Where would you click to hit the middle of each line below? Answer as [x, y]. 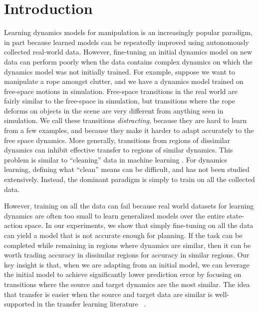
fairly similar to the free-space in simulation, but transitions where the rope [120, 101]
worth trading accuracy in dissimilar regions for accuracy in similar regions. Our [127, 255]
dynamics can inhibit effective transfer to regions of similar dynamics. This [119, 150]
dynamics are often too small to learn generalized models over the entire [115, 215]
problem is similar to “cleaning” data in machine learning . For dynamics [116, 159]
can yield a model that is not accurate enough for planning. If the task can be [123, 235]
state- [236, 215]
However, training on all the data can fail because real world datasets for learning [129, 206]
